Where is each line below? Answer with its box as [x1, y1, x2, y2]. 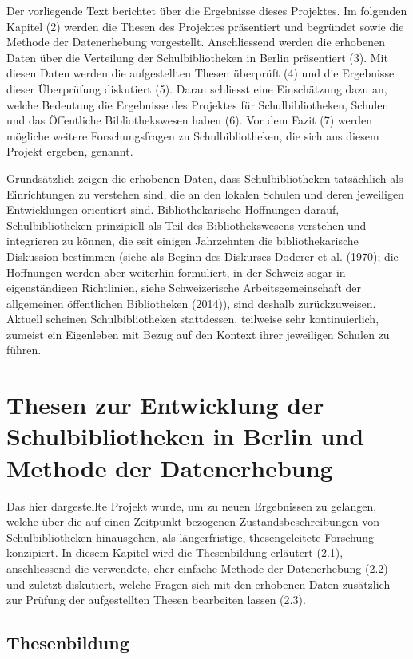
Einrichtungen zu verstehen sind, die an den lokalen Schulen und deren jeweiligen [6, 185, 404, 202]
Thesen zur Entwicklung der [6, 389, 324, 421]
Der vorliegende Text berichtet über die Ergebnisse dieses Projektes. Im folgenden [6, 2, 407, 18]
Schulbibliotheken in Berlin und [6, 420, 364, 452]
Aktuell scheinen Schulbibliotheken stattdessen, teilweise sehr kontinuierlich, [6, 310, 379, 327]
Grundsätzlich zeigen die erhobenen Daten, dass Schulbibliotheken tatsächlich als [6, 169, 403, 186]
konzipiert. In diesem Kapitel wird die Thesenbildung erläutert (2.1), [6, 544, 344, 561]
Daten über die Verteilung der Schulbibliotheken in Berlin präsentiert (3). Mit [6, 49, 388, 65]
